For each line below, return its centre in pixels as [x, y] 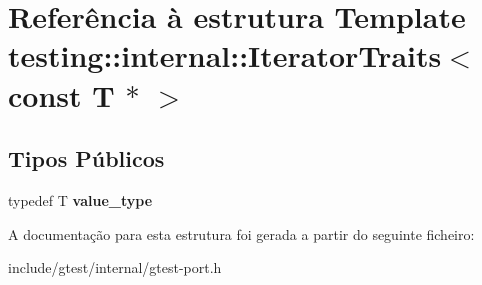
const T [61, 94]
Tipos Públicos [86, 158]
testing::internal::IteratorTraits [225, 55]
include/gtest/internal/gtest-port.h [115, 267]
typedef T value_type [80, 199]
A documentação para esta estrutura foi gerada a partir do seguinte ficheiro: [241, 233]
